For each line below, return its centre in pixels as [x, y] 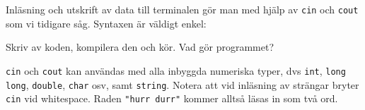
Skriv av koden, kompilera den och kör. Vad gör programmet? [140, 47]
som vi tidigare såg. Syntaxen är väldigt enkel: [106, 23]
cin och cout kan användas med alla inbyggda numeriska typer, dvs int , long [176, 70]
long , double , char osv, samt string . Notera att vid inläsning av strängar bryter [182, 84]
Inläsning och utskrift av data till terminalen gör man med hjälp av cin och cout [182, 9]
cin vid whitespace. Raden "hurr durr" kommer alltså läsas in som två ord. [172, 98]
